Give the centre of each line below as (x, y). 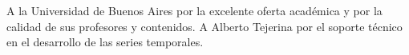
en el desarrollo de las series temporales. (105, 42)
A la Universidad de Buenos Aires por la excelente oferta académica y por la (194, 10)
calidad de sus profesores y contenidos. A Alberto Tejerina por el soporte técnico (204, 26)
